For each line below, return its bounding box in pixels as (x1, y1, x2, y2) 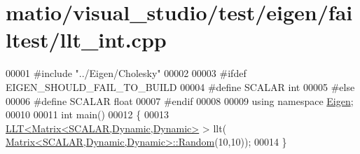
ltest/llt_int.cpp (6, 25, 167, 54)
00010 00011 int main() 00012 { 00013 (6, 107, 169, 122)
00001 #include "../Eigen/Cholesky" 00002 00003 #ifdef (6, 66, 247, 80)
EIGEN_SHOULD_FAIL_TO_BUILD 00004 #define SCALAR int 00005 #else (6, 79, 355, 94)
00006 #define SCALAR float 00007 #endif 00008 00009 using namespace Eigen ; (6, 93, 354, 108)
